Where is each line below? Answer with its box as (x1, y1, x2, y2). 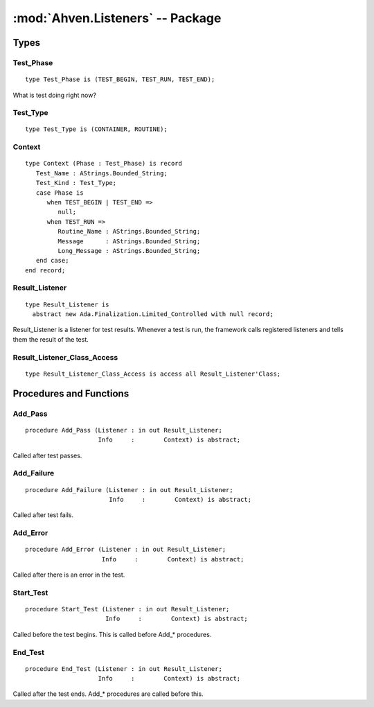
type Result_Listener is (25, 300, 109, 308)
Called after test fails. (12, 511, 74, 519)
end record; (25, 266, 66, 274)
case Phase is (35, 189, 84, 197)
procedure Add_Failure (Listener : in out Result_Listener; (25, 486, 233, 494)
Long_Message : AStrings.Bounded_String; (57, 247, 201, 254)
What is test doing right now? (12, 91, 97, 99)
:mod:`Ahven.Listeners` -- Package (12, 10, 222, 26)
